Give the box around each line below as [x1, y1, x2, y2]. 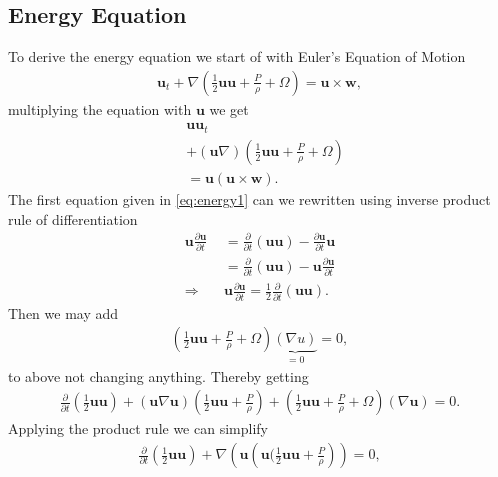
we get [209, 98, 249, 119]
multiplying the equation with [8, 98, 192, 119]
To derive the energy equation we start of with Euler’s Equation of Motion [8, 46, 466, 67]
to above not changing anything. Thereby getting [8, 365, 309, 386]
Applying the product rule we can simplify [8, 418, 268, 439]
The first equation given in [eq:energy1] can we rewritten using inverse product [8, 188, 491, 209]
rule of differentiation [8, 208, 138, 229]
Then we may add [8, 302, 119, 323]
